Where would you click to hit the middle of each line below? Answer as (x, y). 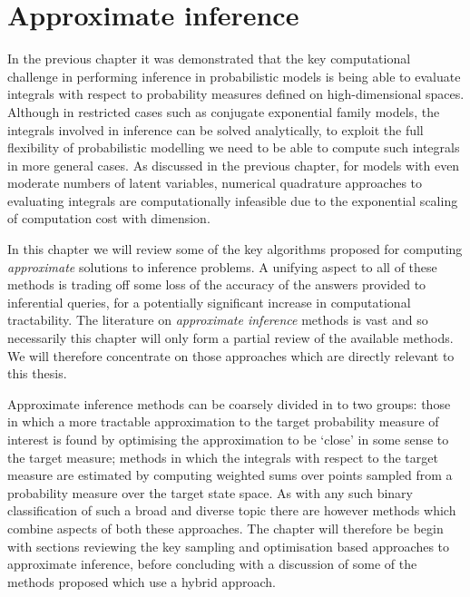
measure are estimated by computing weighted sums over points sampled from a (230, 475)
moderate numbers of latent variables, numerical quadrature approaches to (215, 183)
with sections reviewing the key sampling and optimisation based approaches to (229, 546)
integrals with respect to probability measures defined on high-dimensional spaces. (236, 94)
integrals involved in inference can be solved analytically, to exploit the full (215, 129)
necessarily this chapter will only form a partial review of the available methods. (230, 338)
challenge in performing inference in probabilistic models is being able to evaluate (234, 76)
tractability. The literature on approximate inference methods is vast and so (218, 320)
